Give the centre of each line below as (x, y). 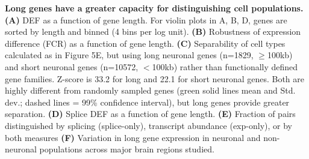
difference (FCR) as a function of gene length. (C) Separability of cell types (145, 43)
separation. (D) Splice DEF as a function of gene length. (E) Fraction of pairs (150, 114)
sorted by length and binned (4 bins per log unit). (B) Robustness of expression (153, 31)
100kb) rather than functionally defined (225, 66)
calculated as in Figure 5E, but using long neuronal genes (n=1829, (129, 55)
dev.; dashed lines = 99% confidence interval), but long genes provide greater (147, 102)
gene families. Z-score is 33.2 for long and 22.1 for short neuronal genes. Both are (155, 78)
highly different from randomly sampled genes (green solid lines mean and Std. (150, 90)
